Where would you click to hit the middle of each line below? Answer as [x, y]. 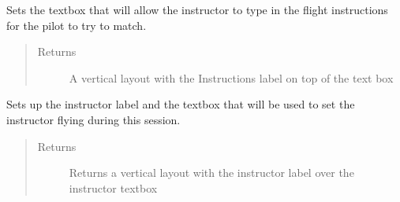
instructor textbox [113, 187]
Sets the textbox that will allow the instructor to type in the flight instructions [197, 9]
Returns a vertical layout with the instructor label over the [211, 173]
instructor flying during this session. [93, 119]
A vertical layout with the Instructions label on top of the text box [231, 77]
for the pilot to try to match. [77, 25]
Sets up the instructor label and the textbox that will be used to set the [181, 104]
